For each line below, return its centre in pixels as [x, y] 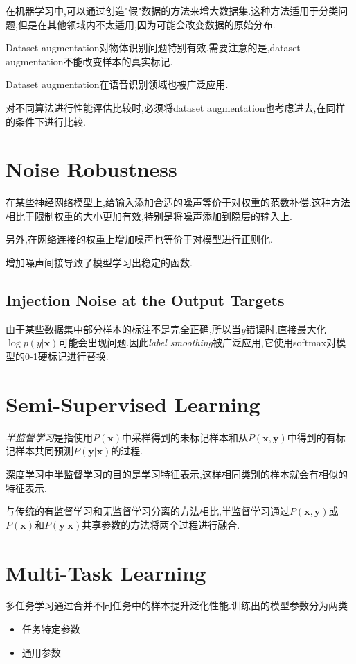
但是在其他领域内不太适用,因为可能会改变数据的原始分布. [146, 24]
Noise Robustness [91, 169]
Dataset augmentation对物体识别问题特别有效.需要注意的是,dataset [153, 48]
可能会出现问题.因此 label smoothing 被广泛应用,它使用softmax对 [197, 342]
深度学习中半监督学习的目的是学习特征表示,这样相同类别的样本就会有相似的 [177, 474]
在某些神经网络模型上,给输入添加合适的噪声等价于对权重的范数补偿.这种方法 [178, 202]
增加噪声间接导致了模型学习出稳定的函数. [99, 263]
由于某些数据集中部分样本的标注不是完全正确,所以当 [123, 329]
